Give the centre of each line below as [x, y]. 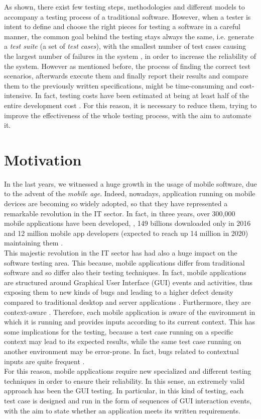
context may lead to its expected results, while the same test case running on [123, 341]
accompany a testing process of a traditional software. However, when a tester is [127, 16]
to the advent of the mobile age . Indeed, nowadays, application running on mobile [130, 193]
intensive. [19, 95]
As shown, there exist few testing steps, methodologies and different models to [124, 7]
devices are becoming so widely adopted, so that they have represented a [116, 203]
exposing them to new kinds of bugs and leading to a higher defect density [119, 292]
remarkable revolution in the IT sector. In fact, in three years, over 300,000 [120, 213]
